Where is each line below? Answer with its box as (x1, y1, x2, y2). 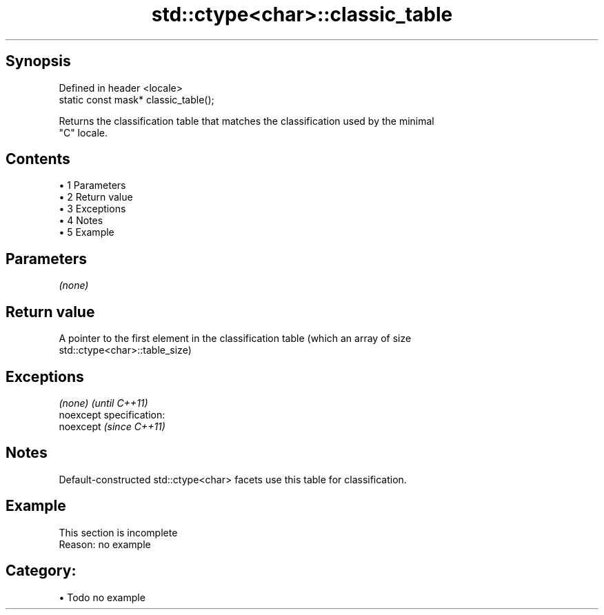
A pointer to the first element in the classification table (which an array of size (59, 332, 412, 345)
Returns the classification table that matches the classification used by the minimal (59, 114, 434, 127)
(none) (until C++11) (59, 396, 148, 409)
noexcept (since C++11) (59, 420, 165, 432)
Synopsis (6, 52, 71, 70)
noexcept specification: (59, 408, 165, 421)
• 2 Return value (59, 191, 133, 203)
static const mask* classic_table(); (59, 93, 214, 105)
